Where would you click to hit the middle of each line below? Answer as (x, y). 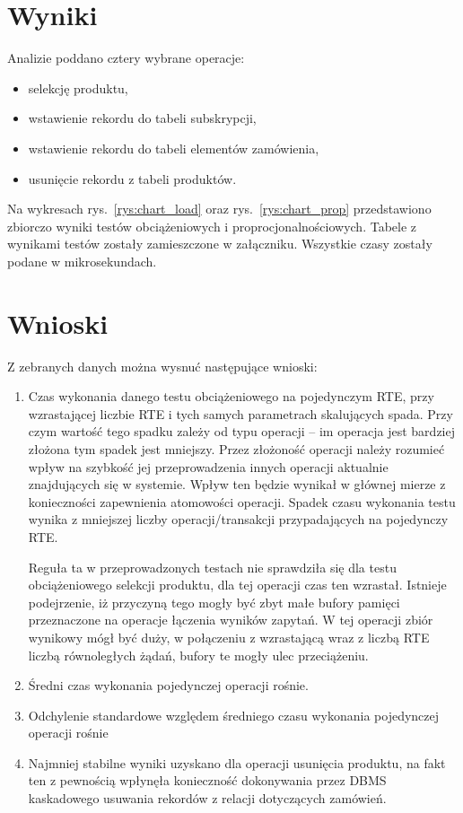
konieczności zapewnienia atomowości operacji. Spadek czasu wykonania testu (242, 501)
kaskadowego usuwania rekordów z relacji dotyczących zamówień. (207, 798)
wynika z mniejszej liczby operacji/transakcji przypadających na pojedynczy (238, 519)
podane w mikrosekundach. (82, 261)
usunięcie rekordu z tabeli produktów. (132, 178)
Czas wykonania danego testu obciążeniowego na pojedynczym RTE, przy (231, 396)
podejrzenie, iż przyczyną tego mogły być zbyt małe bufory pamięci (214, 602)
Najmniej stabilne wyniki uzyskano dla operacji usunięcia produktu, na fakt (237, 762)
